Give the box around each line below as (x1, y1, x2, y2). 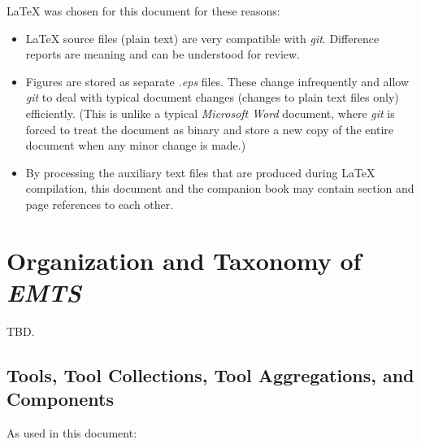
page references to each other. (25, 195, 174, 212)
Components (7, 386, 114, 411)
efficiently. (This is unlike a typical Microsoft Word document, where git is (25, 104, 395, 121)
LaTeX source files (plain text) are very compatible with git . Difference (25, 29, 380, 46)
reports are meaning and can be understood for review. (25, 46, 300, 63)
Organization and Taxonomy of (7, 243, 362, 276)
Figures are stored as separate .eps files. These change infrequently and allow (25, 72, 410, 89)
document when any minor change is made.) (25, 137, 246, 154)
